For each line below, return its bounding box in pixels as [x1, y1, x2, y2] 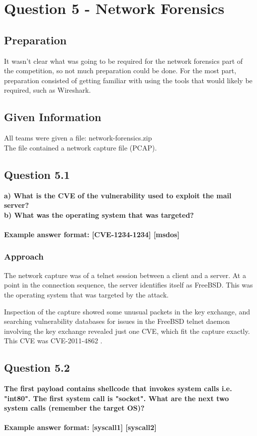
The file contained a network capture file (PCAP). [4, 142, 157, 152]
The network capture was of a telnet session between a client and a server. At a [4, 270, 246, 280]
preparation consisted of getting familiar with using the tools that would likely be [4, 75, 253, 85]
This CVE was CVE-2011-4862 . [4, 335, 102, 346]
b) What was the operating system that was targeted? [4, 209, 194, 220]
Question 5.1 [4, 166, 70, 182]
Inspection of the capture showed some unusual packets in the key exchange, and [4, 306, 251, 316]
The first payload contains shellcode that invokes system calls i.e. [4, 383, 232, 394]
